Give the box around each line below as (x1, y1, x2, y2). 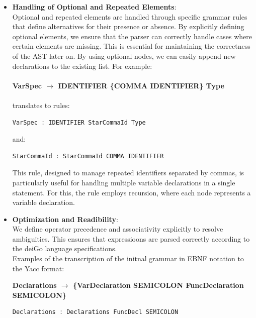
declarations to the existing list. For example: (12, 60, 152, 71)
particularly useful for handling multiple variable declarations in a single (12, 177, 235, 187)
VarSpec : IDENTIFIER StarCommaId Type (12, 119, 146, 126)
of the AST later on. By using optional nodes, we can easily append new (12, 50, 236, 61)
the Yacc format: (12, 263, 64, 273)
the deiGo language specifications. (12, 243, 117, 254)
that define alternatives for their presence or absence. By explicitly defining (12, 21, 244, 32)
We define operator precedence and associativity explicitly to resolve (12, 224, 223, 234)
